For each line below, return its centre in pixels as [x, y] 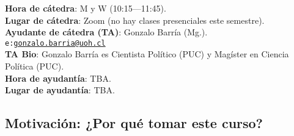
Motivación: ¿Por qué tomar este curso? [134, 123]
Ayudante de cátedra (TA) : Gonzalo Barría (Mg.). [106, 32]
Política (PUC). [35, 66]
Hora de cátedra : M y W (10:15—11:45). [86, 8]
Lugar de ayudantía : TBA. [60, 90]
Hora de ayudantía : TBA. [58, 78]
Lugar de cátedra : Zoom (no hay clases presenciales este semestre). [135, 20]
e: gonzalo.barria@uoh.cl [55, 43]
